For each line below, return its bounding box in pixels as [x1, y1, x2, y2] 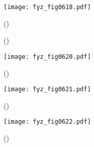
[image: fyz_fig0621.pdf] [4, 86, 91, 93]
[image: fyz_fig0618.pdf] [4, 4, 91, 11]
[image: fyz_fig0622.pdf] [4, 118, 91, 126]
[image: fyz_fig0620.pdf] [4, 53, 91, 60]
